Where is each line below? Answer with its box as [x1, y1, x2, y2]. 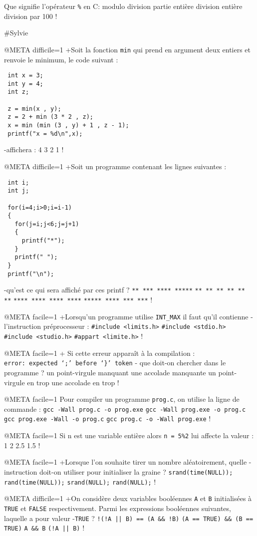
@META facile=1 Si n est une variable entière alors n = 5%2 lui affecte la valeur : [4, 430, 254, 441]
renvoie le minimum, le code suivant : [4, 54, 118, 64]
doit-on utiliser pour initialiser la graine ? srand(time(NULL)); [39, 466, 233, 477]
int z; [7, 88, 29, 96]
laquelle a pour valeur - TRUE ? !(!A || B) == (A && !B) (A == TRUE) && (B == [4, 513, 254, 523]
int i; [7, 179, 29, 186]
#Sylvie [4, 27, 28, 38]
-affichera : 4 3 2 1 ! [4, 144, 64, 155]
